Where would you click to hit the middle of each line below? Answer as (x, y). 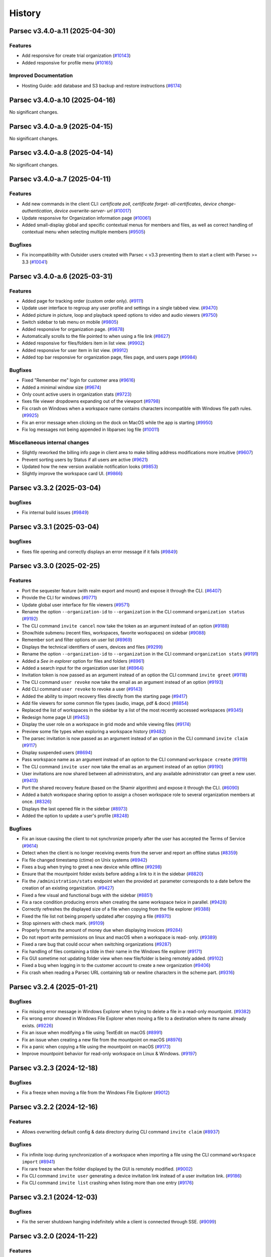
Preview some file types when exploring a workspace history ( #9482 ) (94, 731)
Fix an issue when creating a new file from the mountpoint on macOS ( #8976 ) (102, 1040)
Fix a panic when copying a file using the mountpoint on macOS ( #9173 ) (96, 1046)
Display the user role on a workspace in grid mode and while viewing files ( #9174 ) (106, 725)
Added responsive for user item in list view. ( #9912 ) (75, 350)
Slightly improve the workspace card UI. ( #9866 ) (72, 474)
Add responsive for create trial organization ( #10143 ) (76, 56)
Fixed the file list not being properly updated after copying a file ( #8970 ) (97, 916)
